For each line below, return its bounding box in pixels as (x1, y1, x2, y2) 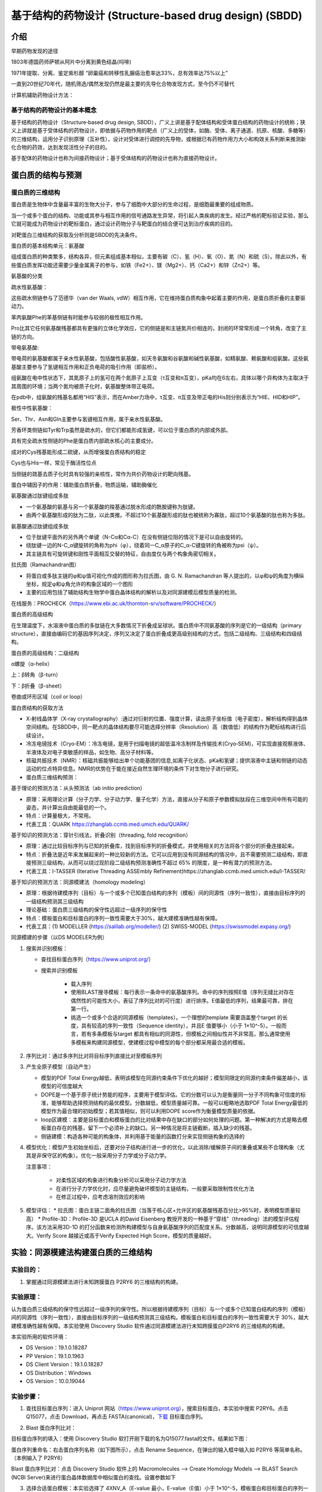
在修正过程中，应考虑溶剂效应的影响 (55, 1193, 145, 1200)
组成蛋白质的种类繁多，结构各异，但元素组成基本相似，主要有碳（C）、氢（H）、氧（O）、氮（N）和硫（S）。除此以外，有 (11, 253, 307, 260)
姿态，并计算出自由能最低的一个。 (26, 803, 110, 811)
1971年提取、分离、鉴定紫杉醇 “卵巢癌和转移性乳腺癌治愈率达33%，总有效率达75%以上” (11, 69, 228, 76)
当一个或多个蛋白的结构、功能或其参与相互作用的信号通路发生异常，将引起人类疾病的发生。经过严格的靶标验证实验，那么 (11, 212, 309, 219)
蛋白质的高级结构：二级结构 (11, 649, 79, 656)
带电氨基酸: (11, 344, 39, 351)
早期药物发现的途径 (11, 48, 58, 55)
